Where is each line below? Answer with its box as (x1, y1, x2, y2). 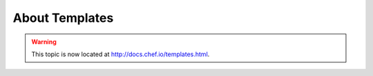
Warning (31, 38, 57, 46)
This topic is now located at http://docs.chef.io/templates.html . (31, 50, 210, 58)
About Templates (12, 10, 114, 25)
